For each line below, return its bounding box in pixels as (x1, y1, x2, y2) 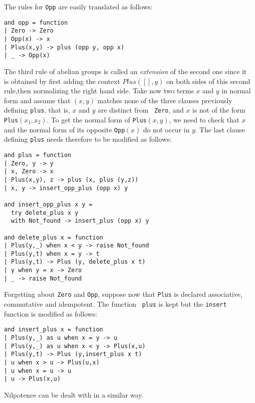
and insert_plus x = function (4, 326, 103, 333)
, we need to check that (169, 114, 240, 124)
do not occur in (143, 124, 190, 134)
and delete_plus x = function (4, 234, 103, 241)
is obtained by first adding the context (4, 76, 121, 86)
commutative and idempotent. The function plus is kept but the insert (4, 299, 227, 309)
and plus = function (4, 151, 72, 159)
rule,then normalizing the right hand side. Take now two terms (4, 85, 194, 96)
